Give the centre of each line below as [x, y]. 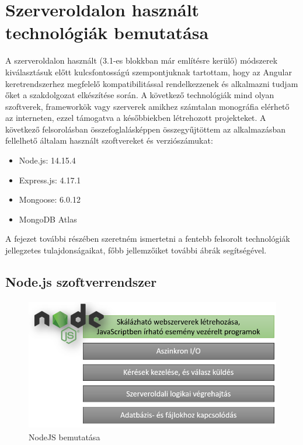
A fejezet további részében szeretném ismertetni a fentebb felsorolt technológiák [148, 239]
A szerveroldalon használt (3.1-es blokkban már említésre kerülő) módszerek [142, 60]
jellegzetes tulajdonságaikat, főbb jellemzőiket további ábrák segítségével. [136, 250]
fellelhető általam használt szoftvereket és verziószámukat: [109, 140]
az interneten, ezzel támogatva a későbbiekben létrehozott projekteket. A [136, 118]
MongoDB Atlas [48, 219]
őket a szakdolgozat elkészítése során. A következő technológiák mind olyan [140, 95]
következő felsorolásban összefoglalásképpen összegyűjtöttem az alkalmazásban [146, 129]
